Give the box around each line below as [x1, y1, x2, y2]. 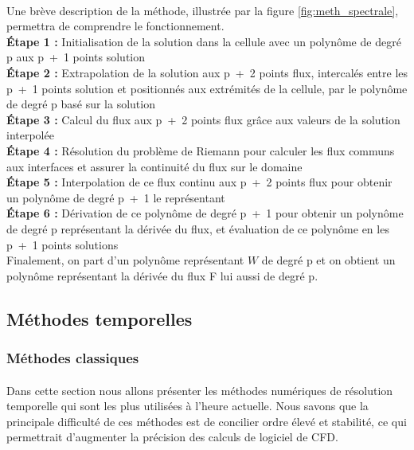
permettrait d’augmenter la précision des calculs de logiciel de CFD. [6, 428, 338, 445]
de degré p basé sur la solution [6, 96, 155, 112]
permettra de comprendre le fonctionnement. [6, 18, 225, 34]
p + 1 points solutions [6, 236, 119, 252]
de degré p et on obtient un [261, 252, 396, 268]
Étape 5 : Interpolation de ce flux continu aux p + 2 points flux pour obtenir [6, 174, 393, 190]
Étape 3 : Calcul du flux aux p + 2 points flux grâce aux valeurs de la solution [6, 111, 400, 127]
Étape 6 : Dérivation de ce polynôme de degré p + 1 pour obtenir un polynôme [6, 205, 404, 221]
